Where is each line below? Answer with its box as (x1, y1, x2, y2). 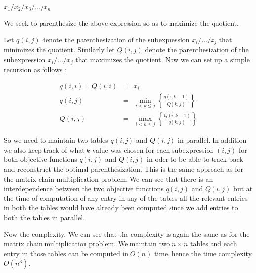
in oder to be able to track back (147, 154, 243, 164)
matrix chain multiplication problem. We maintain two (4, 238, 170, 249)
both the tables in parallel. (4, 212, 85, 222)
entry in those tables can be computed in (4, 248, 128, 258)
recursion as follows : (4, 64, 67, 75)
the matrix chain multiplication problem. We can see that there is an (4, 173, 213, 184)
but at (233, 183, 253, 194)
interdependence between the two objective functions (4, 183, 164, 194)
